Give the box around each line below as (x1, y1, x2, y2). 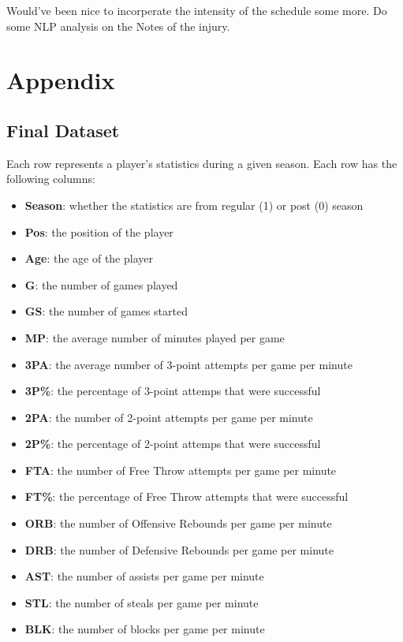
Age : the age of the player (24, 250, 153, 267)
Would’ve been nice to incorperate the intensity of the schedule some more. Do (6, 2, 387, 18)
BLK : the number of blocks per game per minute (24, 621, 265, 637)
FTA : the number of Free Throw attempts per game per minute (24, 461, 337, 478)
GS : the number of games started (24, 303, 188, 319)
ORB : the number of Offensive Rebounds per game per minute (24, 515, 332, 532)
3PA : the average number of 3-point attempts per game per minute (24, 356, 353, 372)
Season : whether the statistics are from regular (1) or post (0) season (24, 196, 364, 213)
